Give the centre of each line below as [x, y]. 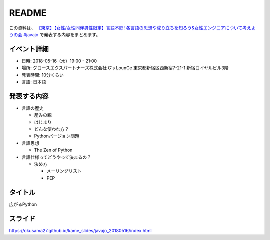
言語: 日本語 [34, 82]
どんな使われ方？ [52, 129]
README [28, 13]
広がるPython [23, 204]
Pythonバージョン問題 [57, 136]
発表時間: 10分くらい [43, 75]
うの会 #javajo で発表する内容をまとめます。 [55, 34]
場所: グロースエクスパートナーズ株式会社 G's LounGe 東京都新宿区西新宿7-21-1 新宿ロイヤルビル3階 [125, 68]
